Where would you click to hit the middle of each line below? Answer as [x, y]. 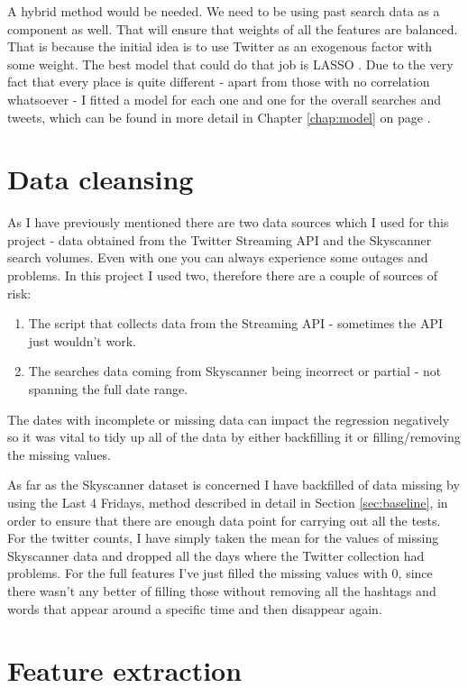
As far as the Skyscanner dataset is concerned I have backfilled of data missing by [234, 485]
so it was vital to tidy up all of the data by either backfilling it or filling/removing [234, 437]
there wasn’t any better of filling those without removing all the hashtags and [222, 590]
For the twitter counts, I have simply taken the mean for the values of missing [223, 538]
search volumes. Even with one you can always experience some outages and [218, 257]
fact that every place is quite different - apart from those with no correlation [219, 82]
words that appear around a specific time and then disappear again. [195, 608]
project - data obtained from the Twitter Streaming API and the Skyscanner [220, 239]
